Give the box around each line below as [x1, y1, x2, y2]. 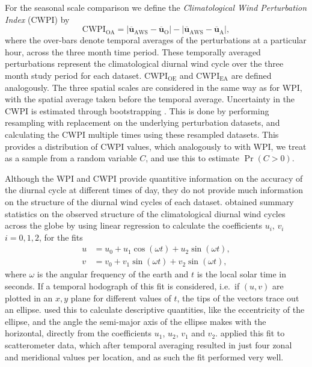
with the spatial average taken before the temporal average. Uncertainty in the [5, 93, 295, 105]
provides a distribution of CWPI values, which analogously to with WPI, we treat [5, 140, 307, 152]
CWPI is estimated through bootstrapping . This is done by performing [5, 104, 269, 117]
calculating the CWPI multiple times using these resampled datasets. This [5, 128, 279, 140]
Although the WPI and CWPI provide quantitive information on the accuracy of [5, 171, 303, 184]
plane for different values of [70, 291, 171, 304]
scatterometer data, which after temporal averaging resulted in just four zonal [5, 338, 292, 351]
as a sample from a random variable [5, 152, 137, 164]
